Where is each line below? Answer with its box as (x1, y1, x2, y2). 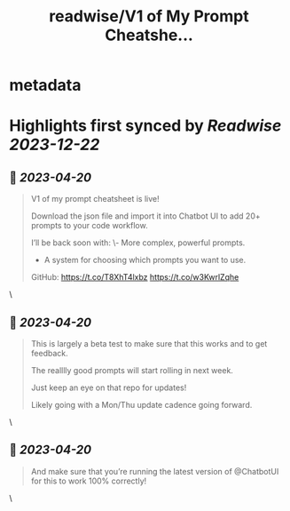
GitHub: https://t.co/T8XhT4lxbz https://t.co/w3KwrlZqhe (30, 272, 239, 283)
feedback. (30, 348, 68, 358)
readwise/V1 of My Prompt (48, 6, 250, 27)
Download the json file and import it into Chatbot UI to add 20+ (30, 211, 261, 221)
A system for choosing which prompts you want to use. (43, 255, 247, 266)
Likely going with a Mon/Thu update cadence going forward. (30, 400, 253, 410)
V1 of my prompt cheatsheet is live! (30, 194, 160, 204)
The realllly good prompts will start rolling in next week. (30, 365, 233, 375)
